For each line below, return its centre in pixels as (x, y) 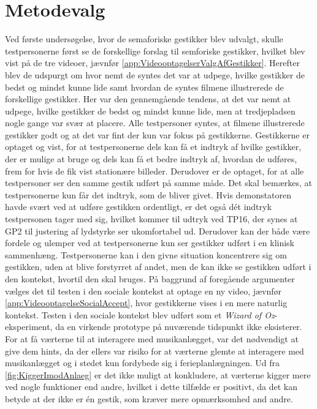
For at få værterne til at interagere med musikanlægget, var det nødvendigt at (152, 338)
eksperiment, (29, 327)
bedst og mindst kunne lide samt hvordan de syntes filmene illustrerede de (144, 87)
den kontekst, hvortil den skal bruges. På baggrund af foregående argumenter (150, 279)
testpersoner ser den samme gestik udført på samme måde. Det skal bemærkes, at (159, 183)
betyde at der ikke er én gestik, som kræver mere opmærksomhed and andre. (149, 398)
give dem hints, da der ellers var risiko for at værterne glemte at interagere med (155, 351)
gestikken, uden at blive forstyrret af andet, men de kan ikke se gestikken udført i (158, 267)
